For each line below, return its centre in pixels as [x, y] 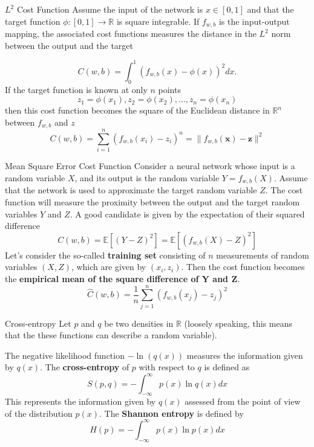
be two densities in [139, 323]
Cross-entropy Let [38, 323]
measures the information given [245, 355]
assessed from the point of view [243, 401]
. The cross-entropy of [85, 367]
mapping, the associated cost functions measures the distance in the [131, 34]
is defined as [227, 367]
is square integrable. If [158, 21]
